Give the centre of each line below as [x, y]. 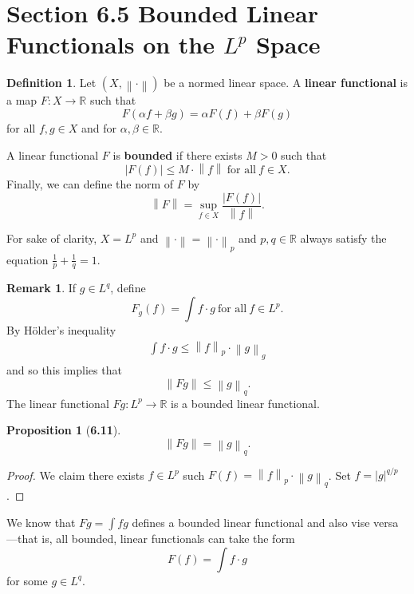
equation [28, 259]
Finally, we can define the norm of [90, 184]
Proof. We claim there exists [75, 475]
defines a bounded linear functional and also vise [251, 522]
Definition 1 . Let [51, 83]
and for [99, 127]
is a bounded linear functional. [245, 403]
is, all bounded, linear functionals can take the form [168, 538]
